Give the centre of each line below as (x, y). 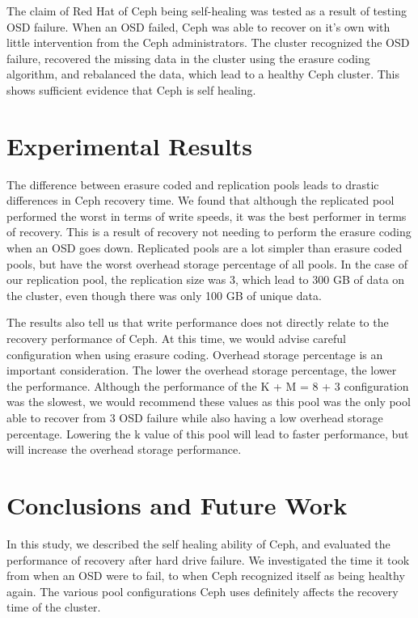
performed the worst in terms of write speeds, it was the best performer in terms (207, 216)
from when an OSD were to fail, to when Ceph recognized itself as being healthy (206, 576)
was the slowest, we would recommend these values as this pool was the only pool (209, 402)
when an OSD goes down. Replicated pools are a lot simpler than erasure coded (205, 248)
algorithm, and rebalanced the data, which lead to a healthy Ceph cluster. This (203, 74)
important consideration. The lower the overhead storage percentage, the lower (202, 370)
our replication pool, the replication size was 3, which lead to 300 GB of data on (206, 279)
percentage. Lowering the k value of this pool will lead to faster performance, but (208, 433)
